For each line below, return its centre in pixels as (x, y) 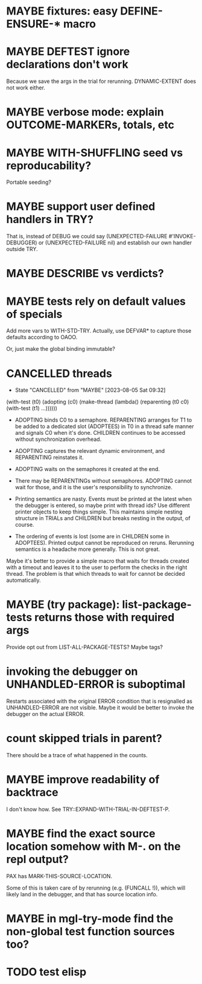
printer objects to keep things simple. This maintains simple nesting (99, 512)
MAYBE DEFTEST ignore (68, 52)
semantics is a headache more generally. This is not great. (87, 549)
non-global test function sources (90, 932)
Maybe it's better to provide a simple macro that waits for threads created (98, 561)
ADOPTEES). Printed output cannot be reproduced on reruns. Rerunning (105, 543)
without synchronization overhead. (58, 439)
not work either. (26, 88)
